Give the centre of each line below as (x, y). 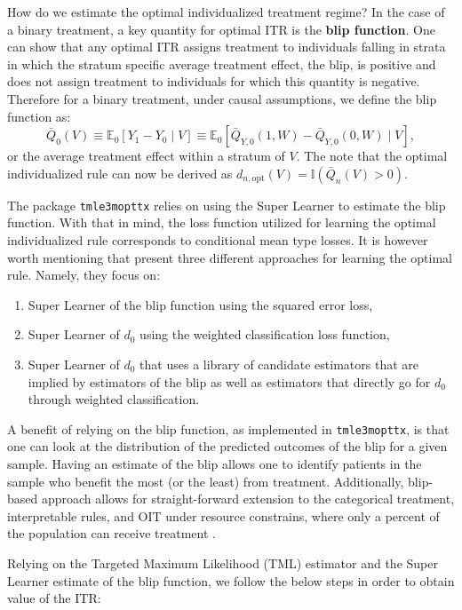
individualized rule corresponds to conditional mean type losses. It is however (218, 240)
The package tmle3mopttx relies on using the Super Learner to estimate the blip (227, 205)
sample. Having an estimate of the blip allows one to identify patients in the (215, 463)
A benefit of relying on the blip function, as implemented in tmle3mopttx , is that (228, 428)
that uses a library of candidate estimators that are (279, 364)
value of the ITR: (54, 598)
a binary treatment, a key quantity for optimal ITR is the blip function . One (221, 29)
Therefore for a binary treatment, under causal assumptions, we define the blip (222, 98)
